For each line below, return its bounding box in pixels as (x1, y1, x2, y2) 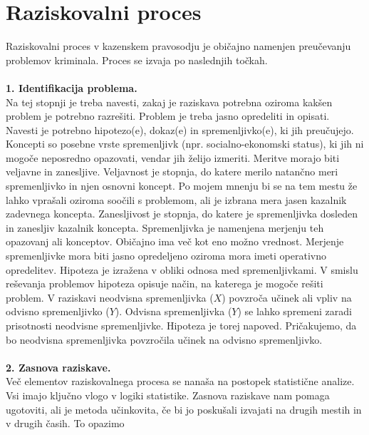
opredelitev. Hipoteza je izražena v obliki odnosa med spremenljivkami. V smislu (6, 262, 358, 277)
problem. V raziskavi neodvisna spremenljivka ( (6, 290, 214, 304)
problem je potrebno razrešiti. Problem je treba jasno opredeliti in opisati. (6, 108, 330, 123)
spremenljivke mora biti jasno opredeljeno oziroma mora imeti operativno (6, 248, 326, 263)
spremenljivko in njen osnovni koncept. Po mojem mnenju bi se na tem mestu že (6, 178, 358, 193)
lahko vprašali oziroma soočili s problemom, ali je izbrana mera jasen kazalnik (6, 192, 347, 207)
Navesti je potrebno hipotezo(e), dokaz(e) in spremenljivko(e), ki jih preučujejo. (6, 122, 354, 137)
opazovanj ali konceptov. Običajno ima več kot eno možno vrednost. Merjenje (6, 234, 344, 249)
